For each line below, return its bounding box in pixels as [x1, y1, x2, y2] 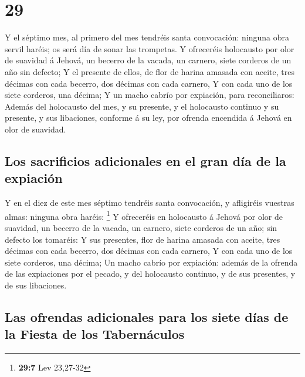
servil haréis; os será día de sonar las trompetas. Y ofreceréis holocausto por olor [5, 42, 294, 55]
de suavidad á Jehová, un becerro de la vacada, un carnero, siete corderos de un [5, 54, 292, 66]
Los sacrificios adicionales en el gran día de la [5, 151, 286, 169]
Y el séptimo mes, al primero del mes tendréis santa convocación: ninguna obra [5, 31, 290, 43]
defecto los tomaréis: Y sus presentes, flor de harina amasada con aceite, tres [5, 233, 280, 245]
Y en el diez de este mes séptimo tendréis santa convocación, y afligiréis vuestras [5, 196, 294, 209]
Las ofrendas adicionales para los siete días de [5, 307, 289, 325]
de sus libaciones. [5, 278, 67, 291]
